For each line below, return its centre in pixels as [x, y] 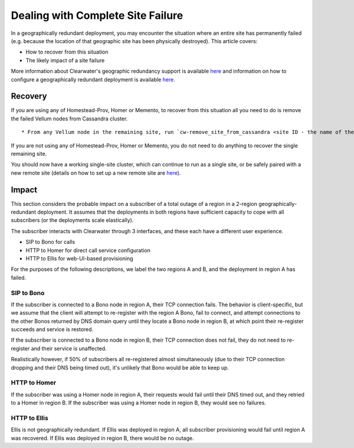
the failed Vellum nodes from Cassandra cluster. [69, 119]
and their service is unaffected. [69, 348]
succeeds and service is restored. [52, 329]
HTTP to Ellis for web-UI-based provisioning [79, 259]
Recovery [29, 97]
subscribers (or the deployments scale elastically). [72, 220]
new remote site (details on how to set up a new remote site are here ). [96, 173]
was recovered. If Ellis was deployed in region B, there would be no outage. [102, 438]
